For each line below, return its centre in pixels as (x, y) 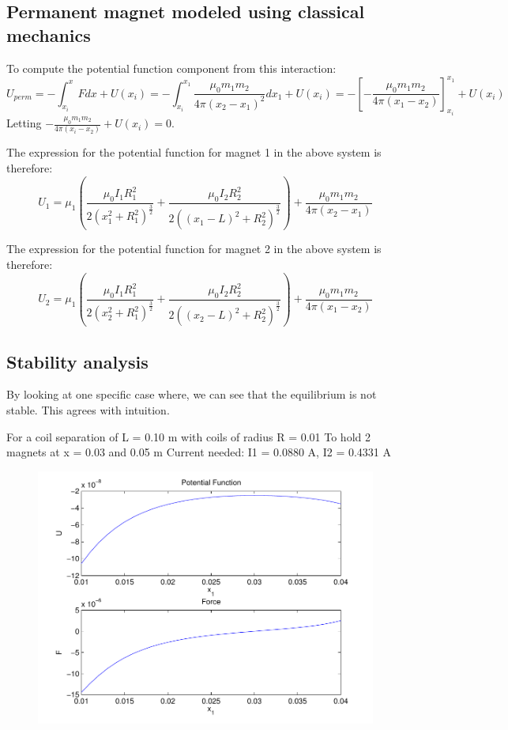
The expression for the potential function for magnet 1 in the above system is (194, 152)
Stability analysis (77, 361)
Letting (24, 123)
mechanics (49, 34)
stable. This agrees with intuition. (88, 409)
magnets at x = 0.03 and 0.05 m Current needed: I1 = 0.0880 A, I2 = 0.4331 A (199, 452)
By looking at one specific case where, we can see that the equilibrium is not (192, 394)
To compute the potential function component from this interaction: (171, 68)
